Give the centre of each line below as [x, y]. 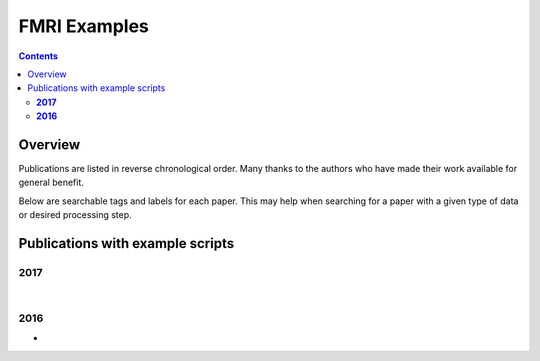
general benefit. [51, 182]
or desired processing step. [75, 215]
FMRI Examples [84, 26]
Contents [38, 56]
